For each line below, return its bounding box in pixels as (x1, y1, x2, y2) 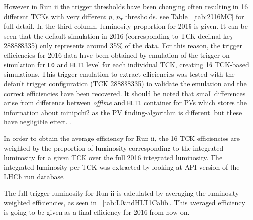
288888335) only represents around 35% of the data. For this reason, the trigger (4, 40, 243, 50)
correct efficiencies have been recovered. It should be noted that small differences (4, 88, 246, 98)
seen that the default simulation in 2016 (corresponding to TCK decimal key (4, 30, 233, 40)
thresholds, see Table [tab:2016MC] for (125, 11, 244, 21)
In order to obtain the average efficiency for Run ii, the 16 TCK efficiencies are (4, 133, 240, 143)
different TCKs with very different (4, 11, 106, 21)
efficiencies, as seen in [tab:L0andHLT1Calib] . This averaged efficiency (32, 197, 245, 207)
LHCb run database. (4, 171, 65, 181)
